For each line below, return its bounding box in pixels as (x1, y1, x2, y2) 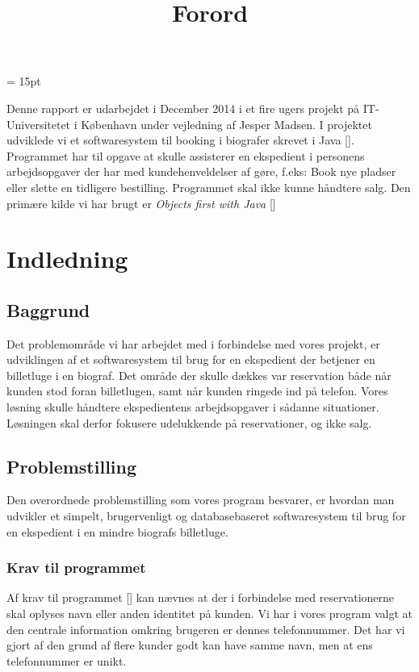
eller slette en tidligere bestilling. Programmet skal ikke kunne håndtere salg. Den (6, 178, 411, 195)
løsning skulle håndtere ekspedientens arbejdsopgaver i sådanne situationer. (6, 399, 379, 415)
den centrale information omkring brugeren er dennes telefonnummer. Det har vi (6, 620, 405, 637)
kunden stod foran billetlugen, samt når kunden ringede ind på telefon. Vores (6, 382, 388, 399)
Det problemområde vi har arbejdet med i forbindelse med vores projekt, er (6, 335, 380, 352)
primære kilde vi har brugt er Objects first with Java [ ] (6, 194, 276, 211)
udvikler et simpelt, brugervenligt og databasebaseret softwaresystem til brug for (6, 507, 406, 524)
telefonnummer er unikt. (6, 652, 127, 669)
